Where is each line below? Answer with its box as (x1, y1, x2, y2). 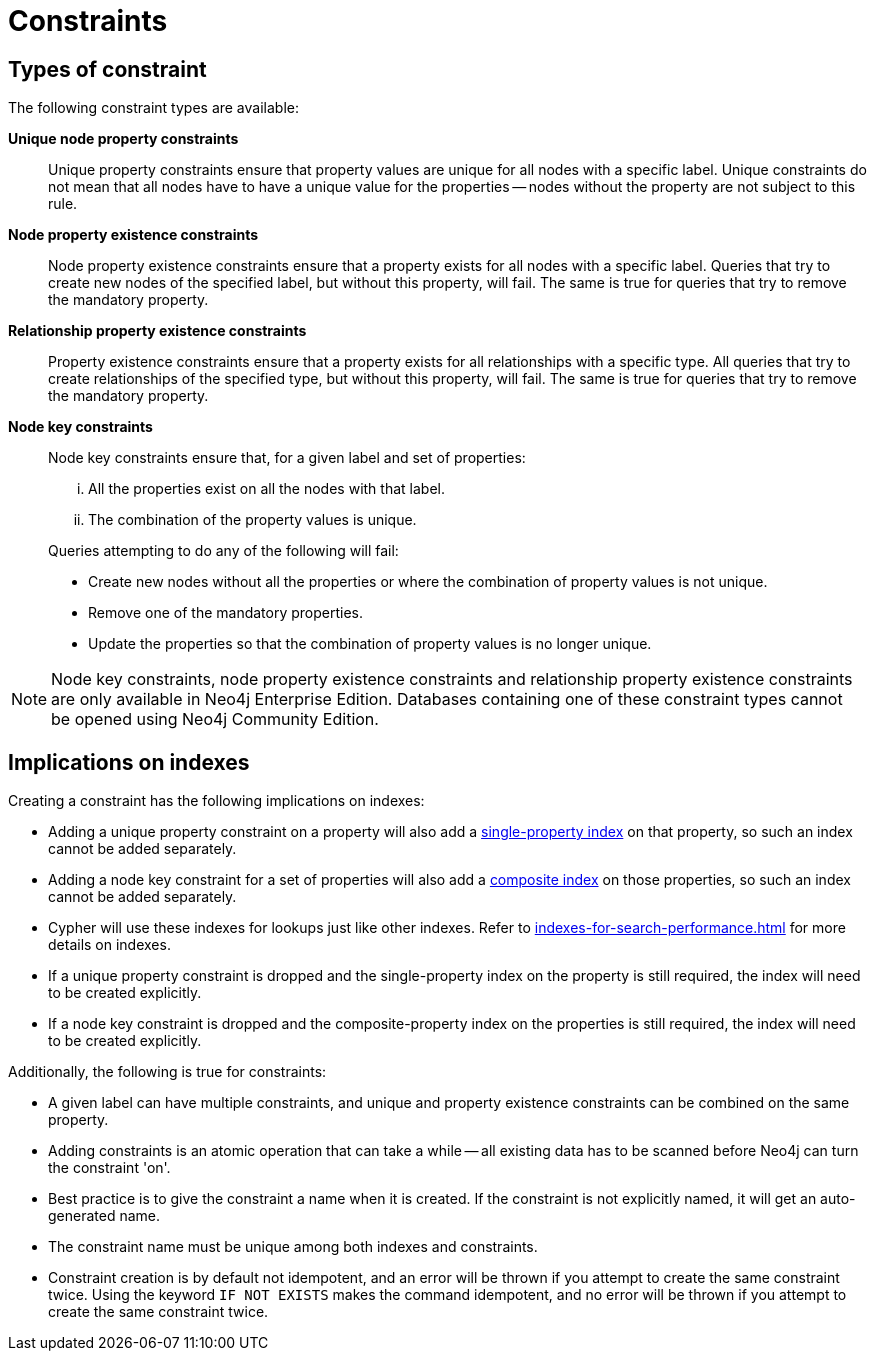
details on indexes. (48, 936, 171, 954)
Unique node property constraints (8, 130, 239, 148)
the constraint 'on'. (48, 1159, 171, 1177)
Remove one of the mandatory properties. (88, 604, 364, 622)
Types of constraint (8, 56, 207, 82)
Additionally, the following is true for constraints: (8, 1063, 327, 1081)
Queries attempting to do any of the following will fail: (48, 542, 399, 560)
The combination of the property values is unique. (88, 511, 417, 529)
